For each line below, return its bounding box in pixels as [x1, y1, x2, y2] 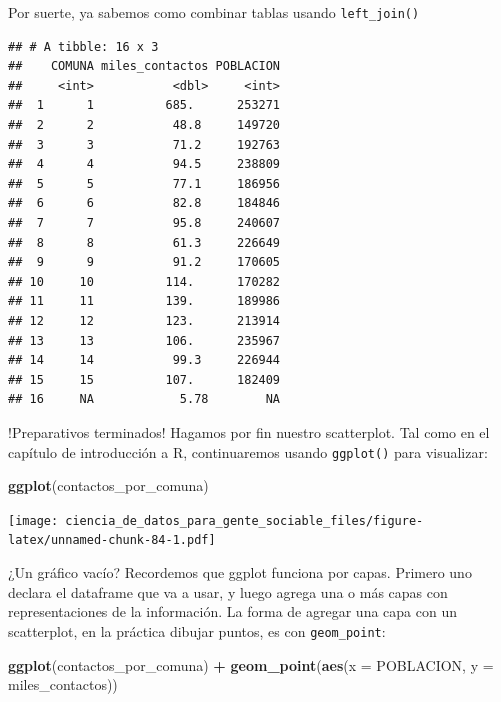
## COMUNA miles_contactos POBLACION [8, 59, 281, 74]
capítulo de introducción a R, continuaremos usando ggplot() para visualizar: [8, 441, 488, 462]
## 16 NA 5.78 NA [8, 392, 281, 407]
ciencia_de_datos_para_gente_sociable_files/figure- [65, 513, 424, 528]
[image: [8, 513, 59, 528]
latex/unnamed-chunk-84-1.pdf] [8, 533, 216, 548]
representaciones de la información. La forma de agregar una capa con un [8, 601, 457, 622]
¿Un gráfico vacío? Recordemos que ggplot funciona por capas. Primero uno [8, 562, 472, 583]
